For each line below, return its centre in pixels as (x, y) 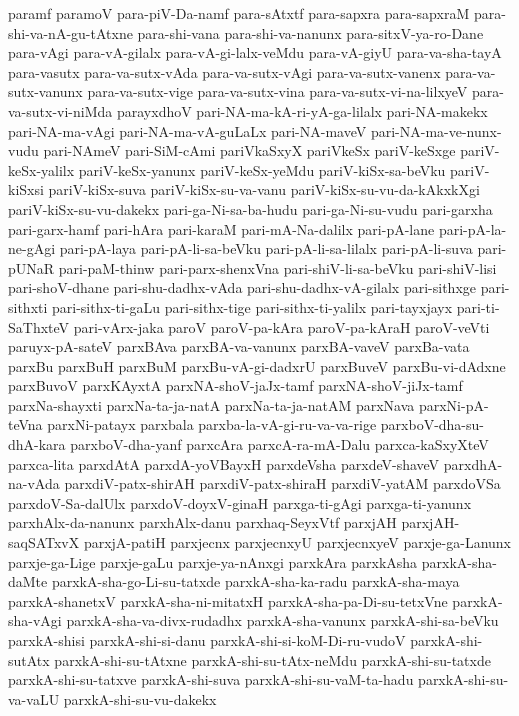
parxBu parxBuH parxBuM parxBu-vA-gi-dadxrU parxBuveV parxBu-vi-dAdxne (257, 365)
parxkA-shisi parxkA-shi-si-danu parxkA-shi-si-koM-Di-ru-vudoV (207, 640)
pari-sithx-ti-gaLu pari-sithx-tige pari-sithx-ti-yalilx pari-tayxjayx (252, 306)
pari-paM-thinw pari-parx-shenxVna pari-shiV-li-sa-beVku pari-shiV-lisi (277, 267)
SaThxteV (39, 326)
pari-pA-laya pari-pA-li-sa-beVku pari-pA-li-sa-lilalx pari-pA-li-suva (266, 248)
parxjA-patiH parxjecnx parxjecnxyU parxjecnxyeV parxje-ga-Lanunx (297, 542)
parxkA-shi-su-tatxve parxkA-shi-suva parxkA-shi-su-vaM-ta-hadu (211, 679)
